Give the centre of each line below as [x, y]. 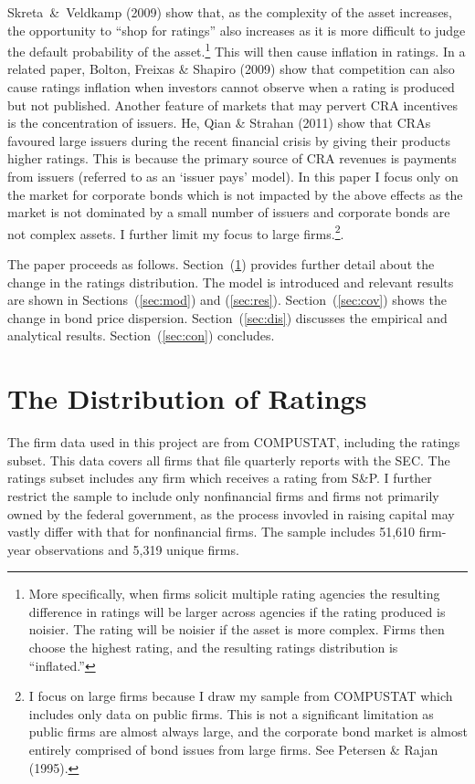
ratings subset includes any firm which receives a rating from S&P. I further [220, 478]
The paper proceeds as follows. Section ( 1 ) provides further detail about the [221, 264]
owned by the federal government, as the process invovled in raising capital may [231, 513]
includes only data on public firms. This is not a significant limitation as [231, 713]
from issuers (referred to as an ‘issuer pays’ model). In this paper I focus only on [233, 176]
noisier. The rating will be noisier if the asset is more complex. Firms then [237, 629]
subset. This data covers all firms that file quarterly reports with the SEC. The [229, 460]
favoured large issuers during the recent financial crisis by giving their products [229, 140]
